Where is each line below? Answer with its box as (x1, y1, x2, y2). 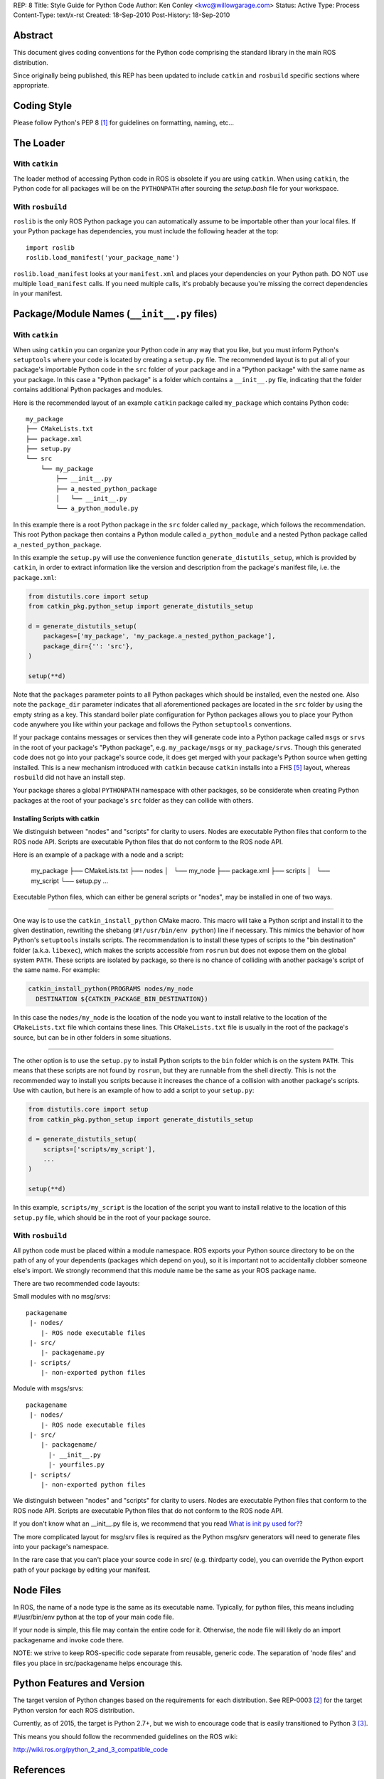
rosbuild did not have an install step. (13, 773, 126, 781)
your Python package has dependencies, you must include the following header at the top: (13, 227, 279, 236)
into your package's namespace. (13, 1542, 110, 1551)
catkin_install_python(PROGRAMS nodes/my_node (28, 985, 193, 993)
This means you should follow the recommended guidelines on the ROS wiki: (13, 1732, 238, 1741)
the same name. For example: (13, 966, 100, 974)
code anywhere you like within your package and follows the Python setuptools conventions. (13, 720, 292, 729)
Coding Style (13, 100, 73, 112)
